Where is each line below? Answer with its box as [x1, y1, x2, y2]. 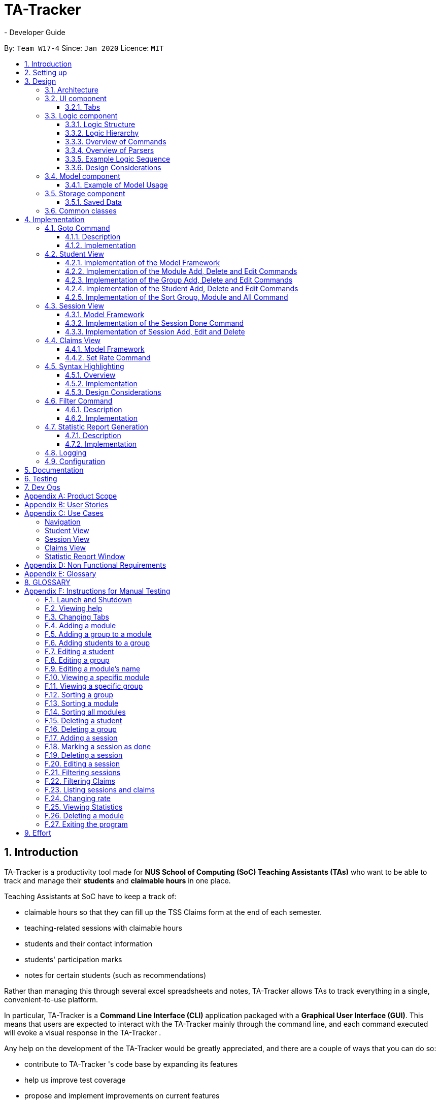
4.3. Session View [45, 301, 104, 310]
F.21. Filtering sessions [45, 768, 121, 777]
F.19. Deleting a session [45, 750, 123, 759]
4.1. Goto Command [45, 223, 110, 232]
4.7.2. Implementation [65, 439, 137, 448]
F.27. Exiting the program [45, 819, 128, 829]
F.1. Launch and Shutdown [45, 595, 132, 604]
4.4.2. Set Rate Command [65, 353, 151, 362]
